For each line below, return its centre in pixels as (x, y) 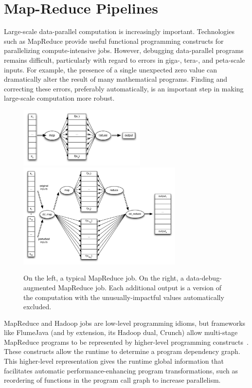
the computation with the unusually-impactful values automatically (124, 297)
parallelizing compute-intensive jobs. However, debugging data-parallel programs (124, 50)
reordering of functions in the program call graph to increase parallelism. (112, 380)
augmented (40, 287)
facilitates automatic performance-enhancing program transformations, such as (121, 370)
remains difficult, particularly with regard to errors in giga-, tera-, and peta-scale (125, 60)
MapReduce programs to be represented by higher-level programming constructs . (126, 342)
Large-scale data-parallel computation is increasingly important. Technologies (119, 31)
